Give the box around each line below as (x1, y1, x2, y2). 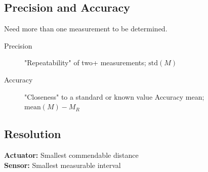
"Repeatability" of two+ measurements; (24, 57, 146, 68)
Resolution (4, 126, 61, 142)
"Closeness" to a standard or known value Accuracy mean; (24, 91, 204, 102)
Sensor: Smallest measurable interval (4, 159, 121, 170)
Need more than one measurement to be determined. (4, 23, 168, 34)
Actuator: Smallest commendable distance (4, 149, 139, 160)
